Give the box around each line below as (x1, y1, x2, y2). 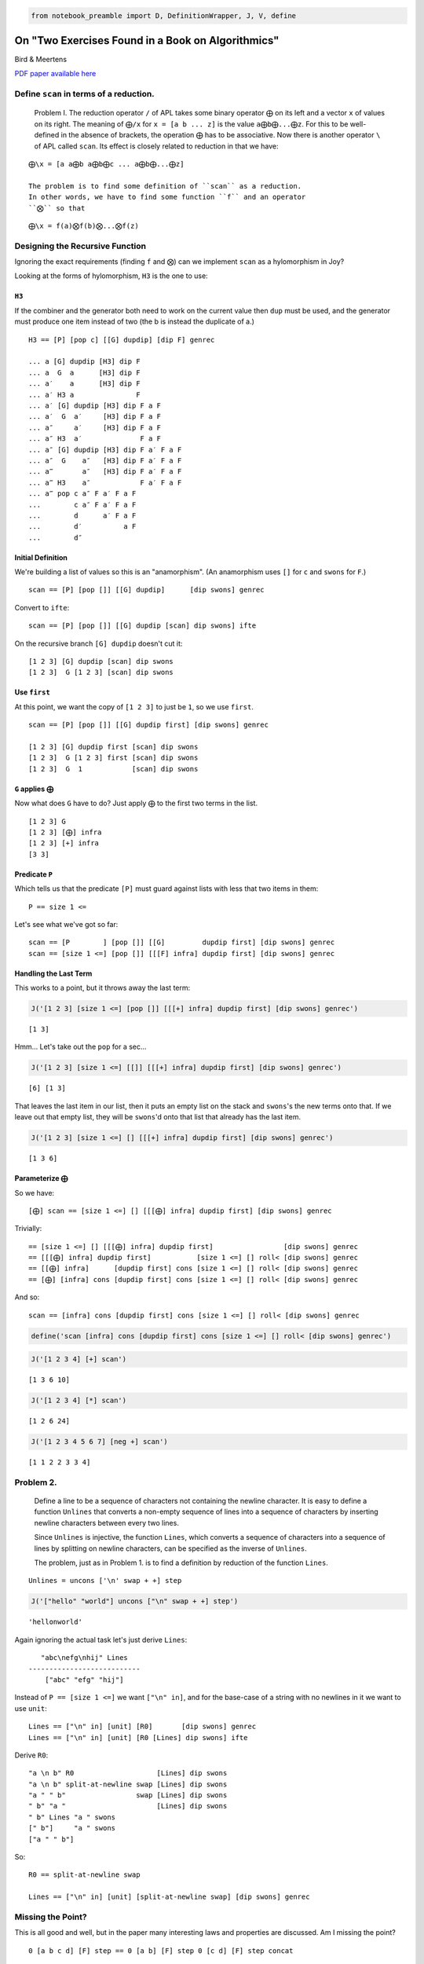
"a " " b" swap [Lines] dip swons (28, 1791, 228, 1800)
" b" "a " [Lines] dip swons (28, 1801, 228, 1811)
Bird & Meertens (14, 55, 67, 64)
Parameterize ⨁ (14, 1174, 68, 1183)
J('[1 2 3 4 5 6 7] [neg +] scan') (31, 1438, 168, 1446)
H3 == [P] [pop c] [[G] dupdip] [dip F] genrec (28, 335, 215, 344)
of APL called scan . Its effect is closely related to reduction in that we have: (34, 141, 279, 151)
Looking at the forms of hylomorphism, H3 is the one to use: (14, 271, 208, 280)
